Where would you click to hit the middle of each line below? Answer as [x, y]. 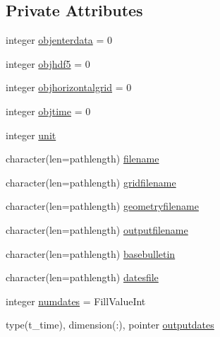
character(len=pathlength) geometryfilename [102, 206]
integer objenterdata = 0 [59, 40]
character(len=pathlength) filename [82, 159]
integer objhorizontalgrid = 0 [69, 87]
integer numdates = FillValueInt [76, 301]
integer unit [31, 135]
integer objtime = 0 [48, 111]
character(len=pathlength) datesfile [82, 277]
